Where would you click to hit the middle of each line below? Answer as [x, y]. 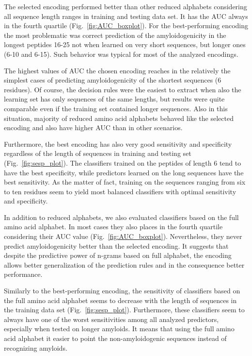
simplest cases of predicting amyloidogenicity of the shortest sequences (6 [113, 80]
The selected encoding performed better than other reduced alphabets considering [126, 6]
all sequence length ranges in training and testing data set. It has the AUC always [126, 16]
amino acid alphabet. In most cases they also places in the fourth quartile [113, 227]
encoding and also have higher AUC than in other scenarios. [93, 127]
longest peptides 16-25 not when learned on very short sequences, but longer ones [125, 44]
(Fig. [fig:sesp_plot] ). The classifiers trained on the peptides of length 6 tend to [123, 162]
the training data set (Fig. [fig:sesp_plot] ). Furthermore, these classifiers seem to [124, 310]
